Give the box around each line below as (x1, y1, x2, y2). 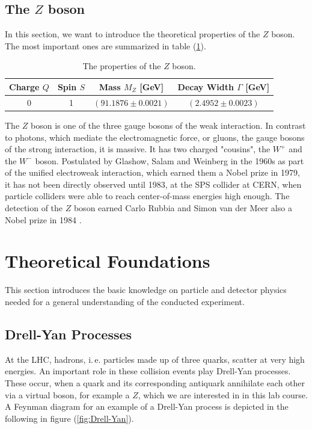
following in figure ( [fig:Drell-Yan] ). (5, 412, 134, 424)
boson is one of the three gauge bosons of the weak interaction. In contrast (31, 119, 306, 131)
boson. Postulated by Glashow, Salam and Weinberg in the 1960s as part (35, 154, 304, 167)
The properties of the (82, 60, 161, 72)
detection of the (5, 202, 63, 214)
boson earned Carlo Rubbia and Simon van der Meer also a (73, 202, 292, 214)
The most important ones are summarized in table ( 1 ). (5, 39, 206, 52)
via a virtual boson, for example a (5, 388, 130, 401)
